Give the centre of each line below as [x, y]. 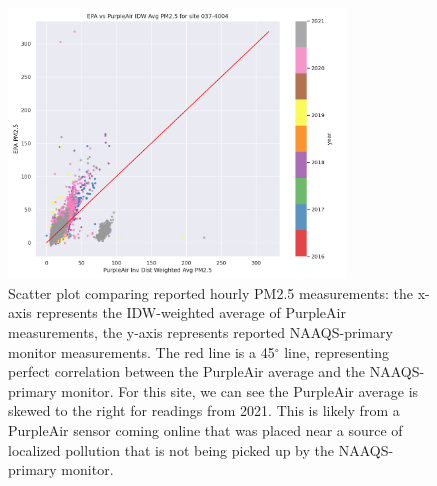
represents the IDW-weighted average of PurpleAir [191, 312]
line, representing [336, 351]
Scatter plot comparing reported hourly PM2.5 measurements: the [211, 292]
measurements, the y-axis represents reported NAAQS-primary [200, 332]
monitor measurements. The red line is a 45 [141, 351]
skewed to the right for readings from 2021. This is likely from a [204, 410]
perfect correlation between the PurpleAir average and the [187, 371]
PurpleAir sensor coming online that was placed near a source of [205, 430]
